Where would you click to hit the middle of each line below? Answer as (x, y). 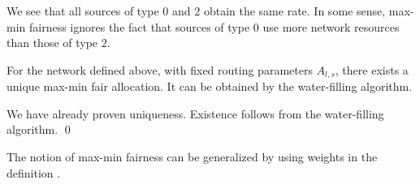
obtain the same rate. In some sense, (294, 11)
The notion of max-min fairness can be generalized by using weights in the (192, 157)
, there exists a (372, 69)
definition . (34, 172)
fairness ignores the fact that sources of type (139, 26)
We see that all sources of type (83, 11)
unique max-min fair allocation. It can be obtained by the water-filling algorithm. (210, 86)
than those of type (52, 43)
